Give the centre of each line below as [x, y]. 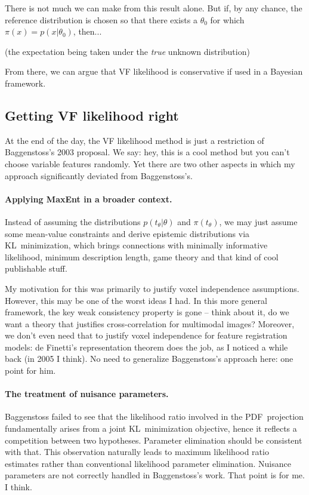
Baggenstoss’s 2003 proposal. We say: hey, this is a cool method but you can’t [147, 152]
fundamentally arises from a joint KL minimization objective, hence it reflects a [151, 428]
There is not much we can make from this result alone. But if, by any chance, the [154, 8]
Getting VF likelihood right [92, 115]
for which [227, 19]
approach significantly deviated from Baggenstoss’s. [99, 175]
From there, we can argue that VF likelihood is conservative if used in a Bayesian [154, 71]
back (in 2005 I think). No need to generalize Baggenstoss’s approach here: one [149, 359]
